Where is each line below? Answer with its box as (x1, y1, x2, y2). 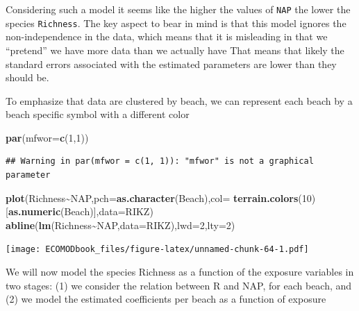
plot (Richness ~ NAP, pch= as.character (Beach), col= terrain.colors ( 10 (6, 190, 312, 205)
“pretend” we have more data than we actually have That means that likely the (6, 42, 344, 57)
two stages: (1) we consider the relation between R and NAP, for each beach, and (6, 278, 352, 292)
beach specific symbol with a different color (6, 107, 190, 121)
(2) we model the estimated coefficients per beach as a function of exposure (6, 292, 326, 306)
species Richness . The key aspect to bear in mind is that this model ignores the (6, 15, 347, 30)
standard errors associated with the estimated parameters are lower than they (6, 56, 337, 71)
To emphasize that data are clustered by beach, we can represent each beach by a (6, 93, 353, 108)
